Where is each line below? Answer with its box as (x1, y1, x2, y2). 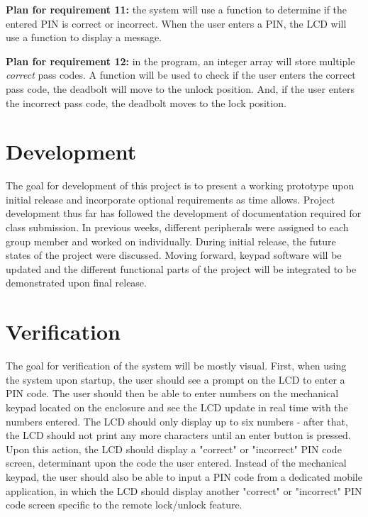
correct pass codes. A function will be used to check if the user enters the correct (6, 67, 356, 82)
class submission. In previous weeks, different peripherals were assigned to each (6, 220, 349, 235)
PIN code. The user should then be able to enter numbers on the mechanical (6, 386, 339, 401)
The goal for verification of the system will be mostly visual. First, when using (6, 358, 347, 373)
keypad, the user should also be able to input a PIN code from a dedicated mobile (6, 469, 362, 484)
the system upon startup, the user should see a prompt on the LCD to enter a (6, 372, 345, 387)
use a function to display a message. (6, 30, 162, 45)
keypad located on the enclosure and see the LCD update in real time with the (6, 399, 348, 414)
